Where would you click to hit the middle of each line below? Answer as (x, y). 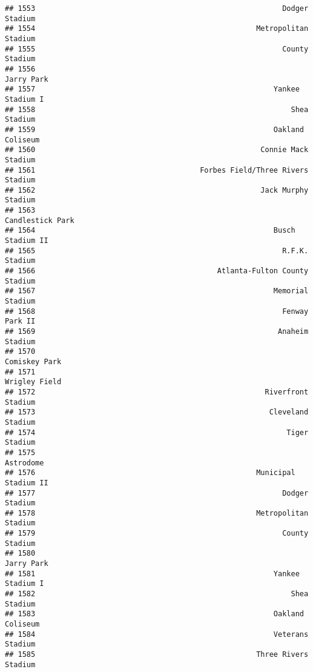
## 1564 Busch (150, 231)
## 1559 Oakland (154, 129)
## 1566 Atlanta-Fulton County (157, 271)
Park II (20, 321)
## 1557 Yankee (152, 89)
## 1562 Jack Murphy (157, 190)
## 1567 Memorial (157, 291)
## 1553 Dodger (157, 8)
